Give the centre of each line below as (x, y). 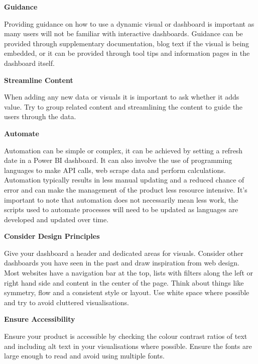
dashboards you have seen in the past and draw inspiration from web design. (122, 263)
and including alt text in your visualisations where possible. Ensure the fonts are (128, 346)
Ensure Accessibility (40, 319)
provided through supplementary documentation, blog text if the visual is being (127, 43)
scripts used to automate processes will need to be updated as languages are (121, 209)
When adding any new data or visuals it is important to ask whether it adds (122, 97)
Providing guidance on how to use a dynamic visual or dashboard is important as (129, 23)
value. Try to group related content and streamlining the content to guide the (123, 106)
